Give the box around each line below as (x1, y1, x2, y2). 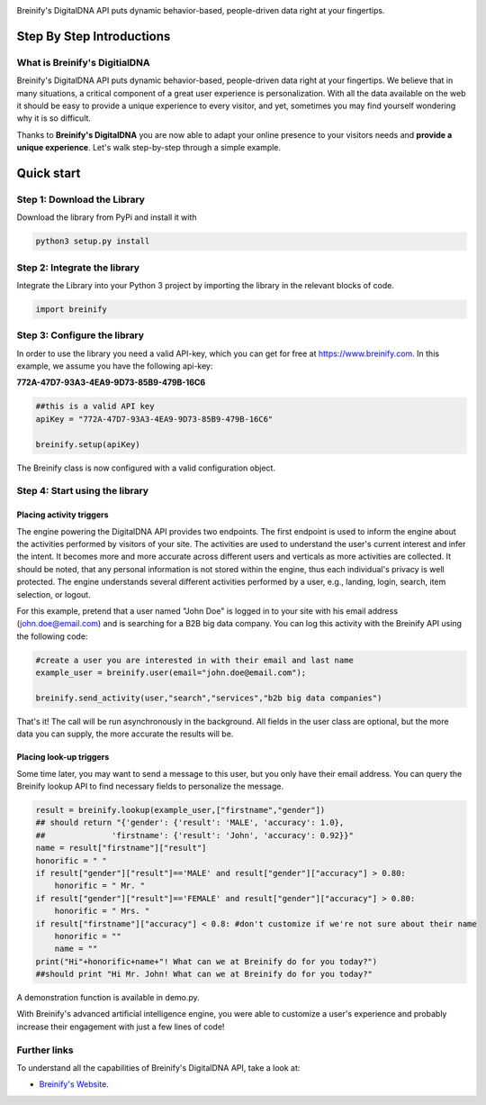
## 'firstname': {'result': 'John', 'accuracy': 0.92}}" (35, 830, 355, 840)
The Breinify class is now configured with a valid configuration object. (16, 462, 276, 473)
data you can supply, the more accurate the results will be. (16, 728, 234, 739)
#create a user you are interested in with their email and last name (35, 654, 355, 665)
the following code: (16, 631, 88, 642)
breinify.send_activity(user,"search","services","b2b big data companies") (35, 692, 382, 703)
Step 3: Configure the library (16, 329, 144, 342)
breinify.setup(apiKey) (35, 439, 141, 450)
